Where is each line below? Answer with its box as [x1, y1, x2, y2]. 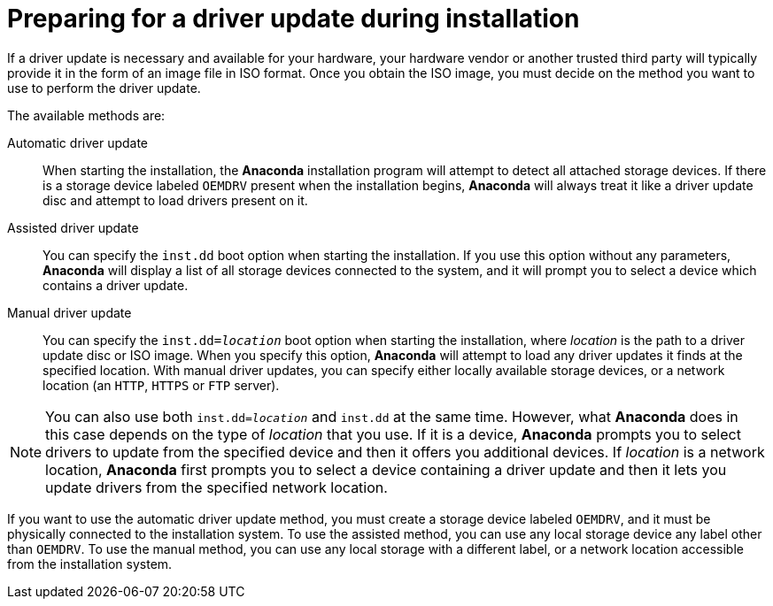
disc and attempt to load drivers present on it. [43, 192, 308, 208]
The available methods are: [7, 107, 166, 123]
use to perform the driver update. [7, 80, 201, 96]
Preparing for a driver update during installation [7, 4, 580, 34]
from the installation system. [7, 556, 173, 571]
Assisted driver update [7, 219, 139, 235]
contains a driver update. [43, 277, 189, 293]
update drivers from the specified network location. [45, 478, 388, 496]
